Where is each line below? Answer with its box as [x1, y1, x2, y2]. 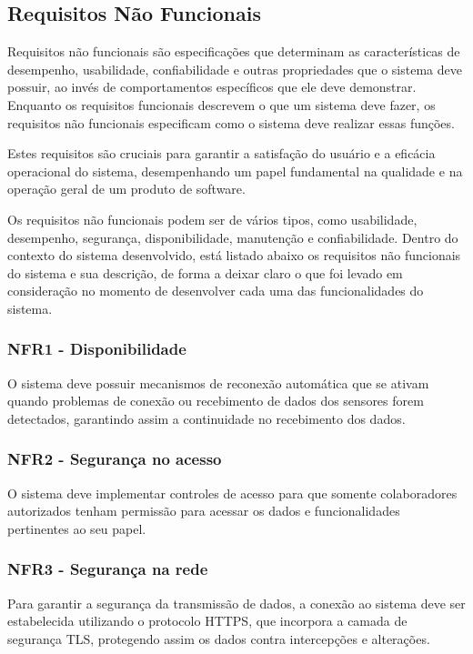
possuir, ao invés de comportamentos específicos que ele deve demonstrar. [7, 77, 417, 96]
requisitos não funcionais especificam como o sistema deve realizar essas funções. [7, 113, 455, 132]
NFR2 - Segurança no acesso [7, 448, 222, 470]
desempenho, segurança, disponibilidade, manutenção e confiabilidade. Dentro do [7, 227, 458, 247]
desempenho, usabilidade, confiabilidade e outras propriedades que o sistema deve [7, 59, 462, 78]
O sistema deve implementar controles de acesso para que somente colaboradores [7, 483, 458, 502]
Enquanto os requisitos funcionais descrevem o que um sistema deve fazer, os [7, 95, 436, 114]
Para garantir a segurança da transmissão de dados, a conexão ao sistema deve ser [7, 593, 466, 612]
